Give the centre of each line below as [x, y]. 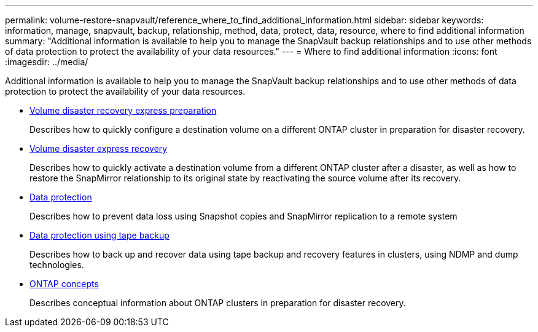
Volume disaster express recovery [99, 148]
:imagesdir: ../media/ [47, 62]
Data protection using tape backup [99, 235]
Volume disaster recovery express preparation [123, 110]
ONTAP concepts [64, 284]
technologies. [57, 265]
